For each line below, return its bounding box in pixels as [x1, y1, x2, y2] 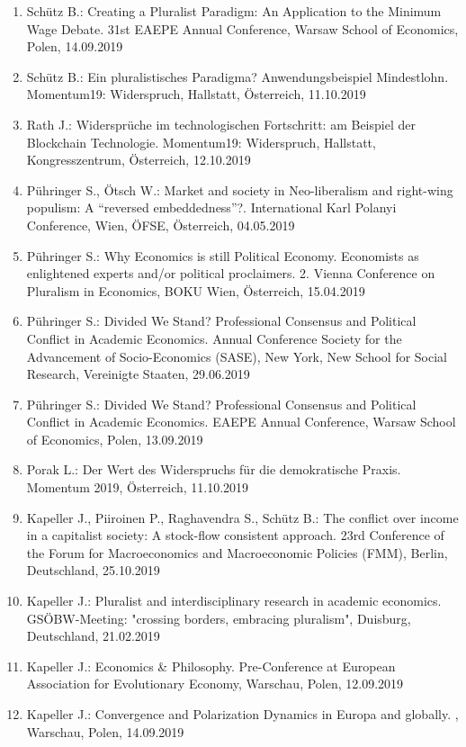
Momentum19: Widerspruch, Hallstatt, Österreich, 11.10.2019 [26, 85, 366, 103]
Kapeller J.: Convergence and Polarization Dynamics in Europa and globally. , [26, 705, 459, 723]
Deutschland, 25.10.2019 [26, 561, 160, 580]
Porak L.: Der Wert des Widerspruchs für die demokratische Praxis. [26, 460, 401, 479]
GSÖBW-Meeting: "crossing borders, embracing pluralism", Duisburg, [26, 608, 411, 627]
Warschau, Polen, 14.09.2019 [26, 722, 184, 741]
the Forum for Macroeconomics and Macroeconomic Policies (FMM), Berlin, [26, 543, 448, 562]
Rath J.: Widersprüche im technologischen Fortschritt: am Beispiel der [26, 114, 416, 133]
